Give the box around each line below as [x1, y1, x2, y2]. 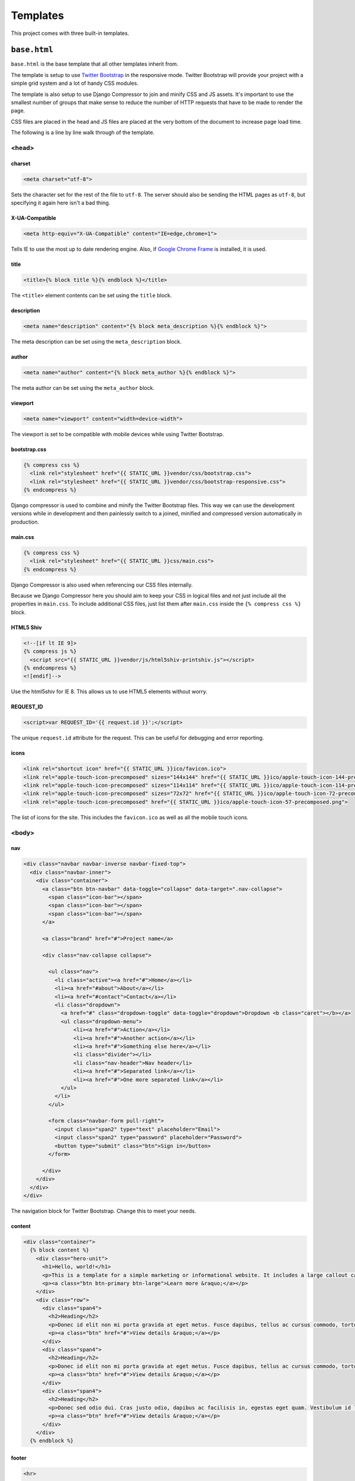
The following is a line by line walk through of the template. [11, 129, 155, 136]
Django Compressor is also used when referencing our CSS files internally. [11, 581, 193, 588]
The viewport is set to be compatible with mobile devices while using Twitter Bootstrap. [11, 430, 224, 438]
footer [11, 1454, 27, 1461]
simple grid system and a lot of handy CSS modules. [11, 80, 139, 87]
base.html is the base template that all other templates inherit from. [11, 60, 179, 68]
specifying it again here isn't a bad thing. [11, 199, 111, 207]
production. [11, 518, 40, 525]
